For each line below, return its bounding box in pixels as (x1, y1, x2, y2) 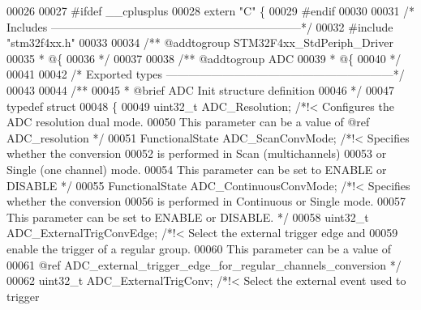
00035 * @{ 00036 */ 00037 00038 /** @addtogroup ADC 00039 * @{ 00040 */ (6, 49, 402, 66)
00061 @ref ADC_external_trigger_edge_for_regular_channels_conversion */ (6, 256, 402, 273)
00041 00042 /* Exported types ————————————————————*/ (6, 66, 405, 83)
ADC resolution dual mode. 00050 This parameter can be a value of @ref (6, 113, 370, 130)
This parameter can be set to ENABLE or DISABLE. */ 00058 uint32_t (6, 208, 369, 225)
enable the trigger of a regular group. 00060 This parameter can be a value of (6, 240, 392, 257)
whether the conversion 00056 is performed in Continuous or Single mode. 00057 (6, 193, 406, 210)
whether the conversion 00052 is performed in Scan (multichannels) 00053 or (6, 145, 387, 162)
